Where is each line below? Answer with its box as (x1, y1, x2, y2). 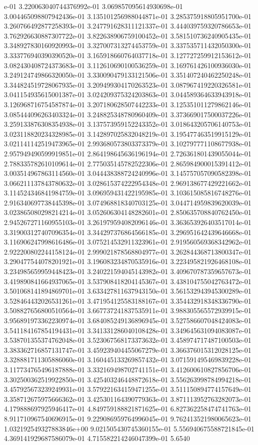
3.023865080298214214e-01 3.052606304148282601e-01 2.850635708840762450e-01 (4, 207, 251, 217)
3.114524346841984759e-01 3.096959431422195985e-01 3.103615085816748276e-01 (4, 187, 251, 198)
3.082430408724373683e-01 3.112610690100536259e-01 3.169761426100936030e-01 (4, 60, 251, 70)
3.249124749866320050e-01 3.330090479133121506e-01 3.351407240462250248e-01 (4, 70, 251, 80)
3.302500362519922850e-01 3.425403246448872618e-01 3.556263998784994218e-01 (4, 374, 251, 384)
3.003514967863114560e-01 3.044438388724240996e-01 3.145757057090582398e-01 (4, 168, 251, 178)
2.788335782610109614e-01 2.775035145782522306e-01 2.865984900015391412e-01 (4, 158, 251, 168)
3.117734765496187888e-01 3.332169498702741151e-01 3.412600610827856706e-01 (4, 364, 251, 374)
